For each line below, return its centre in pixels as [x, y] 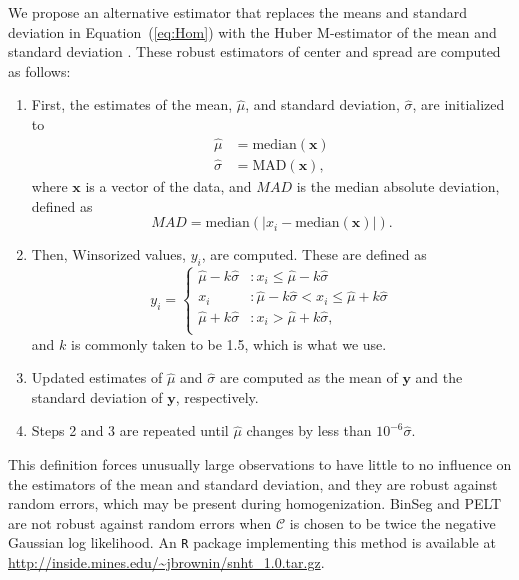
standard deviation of [97, 396]
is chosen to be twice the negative [392, 522]
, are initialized [458, 104]
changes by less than [309, 430]
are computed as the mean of [308, 377]
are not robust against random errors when [140, 522]
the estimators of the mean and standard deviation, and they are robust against [253, 483]
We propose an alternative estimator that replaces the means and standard [238, 12]
